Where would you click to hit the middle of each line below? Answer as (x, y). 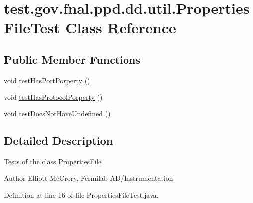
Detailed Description (59, 140)
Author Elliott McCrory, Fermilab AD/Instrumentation (89, 178)
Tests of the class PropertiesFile (53, 161)
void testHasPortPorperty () (47, 80)
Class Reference (121, 28)
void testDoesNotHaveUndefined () (57, 113)
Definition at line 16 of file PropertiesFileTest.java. (81, 194)
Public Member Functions (72, 59)
